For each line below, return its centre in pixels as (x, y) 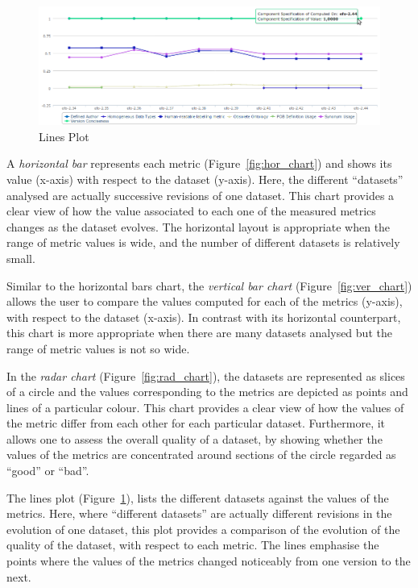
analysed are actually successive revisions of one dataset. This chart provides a (201, 195)
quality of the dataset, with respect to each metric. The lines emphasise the (193, 545)
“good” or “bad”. (48, 471)
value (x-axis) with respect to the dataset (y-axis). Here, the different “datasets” (205, 179)
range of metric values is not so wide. (98, 348)
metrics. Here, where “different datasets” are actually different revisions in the (199, 513)
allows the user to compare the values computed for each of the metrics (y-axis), (205, 301)
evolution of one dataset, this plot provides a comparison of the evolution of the (203, 529)
